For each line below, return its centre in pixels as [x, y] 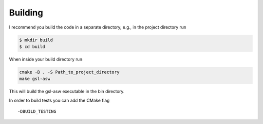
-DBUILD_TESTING [37, 112]
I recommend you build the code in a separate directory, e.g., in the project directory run [98, 27]
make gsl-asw [35, 79]
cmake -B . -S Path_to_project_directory [69, 72]
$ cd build [32, 46]
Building [26, 13]
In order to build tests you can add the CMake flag [59, 100]
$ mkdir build [36, 40]
